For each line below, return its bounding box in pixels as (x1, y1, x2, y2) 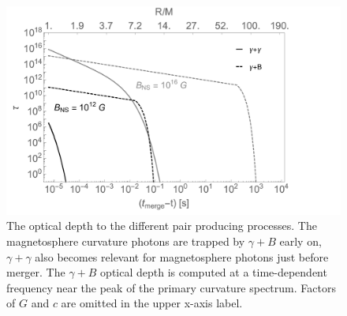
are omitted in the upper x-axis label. (61, 295, 243, 311)
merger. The (6, 264, 65, 280)
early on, (279, 232, 322, 249)
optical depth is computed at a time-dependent (100, 264, 327, 280)
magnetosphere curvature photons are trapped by (6, 232, 245, 249)
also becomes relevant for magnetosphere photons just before (35, 248, 329, 265)
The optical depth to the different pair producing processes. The (6, 217, 317, 234)
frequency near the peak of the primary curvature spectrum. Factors (6, 279, 336, 295)
